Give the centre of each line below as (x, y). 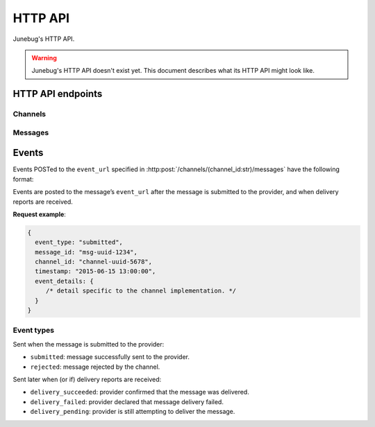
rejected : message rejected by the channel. (95, 367)
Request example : (39, 214)
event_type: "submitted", (79, 242)
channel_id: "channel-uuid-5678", (94, 262)
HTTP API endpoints (58, 94)
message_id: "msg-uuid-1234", (86, 252)
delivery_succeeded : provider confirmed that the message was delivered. (140, 392)
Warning (44, 58)
